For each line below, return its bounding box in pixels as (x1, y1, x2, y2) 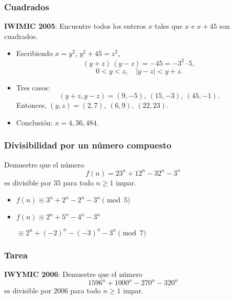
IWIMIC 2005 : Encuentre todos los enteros (4, 21, 146, 31)
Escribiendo (16, 48, 53, 59)
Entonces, (16, 100, 47, 110)
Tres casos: (16, 82, 50, 92)
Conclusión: (16, 117, 53, 127)
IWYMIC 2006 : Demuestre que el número (4, 268, 142, 279)
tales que (155, 21, 183, 31)
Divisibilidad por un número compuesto (4, 139, 172, 152)
